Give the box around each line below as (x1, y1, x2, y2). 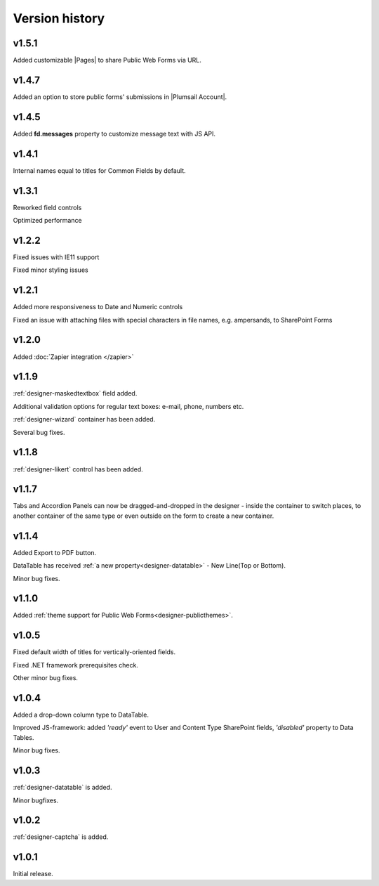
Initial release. (13, 870, 53, 878)
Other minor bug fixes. (13, 674, 79, 682)
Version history (13, 11, 105, 26)
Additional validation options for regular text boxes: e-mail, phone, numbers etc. (13, 402, 244, 410)
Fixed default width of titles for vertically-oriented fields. (13, 648, 176, 656)
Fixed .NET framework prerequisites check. (13, 660, 138, 669)
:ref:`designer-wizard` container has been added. (13, 415, 156, 424)
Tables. (13, 733, 34, 741)
